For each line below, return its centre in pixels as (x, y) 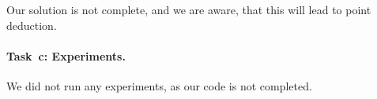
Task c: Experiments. (66, 55)
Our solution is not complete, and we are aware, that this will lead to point (189, 9)
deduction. (32, 25)
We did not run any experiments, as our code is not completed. (159, 85)
